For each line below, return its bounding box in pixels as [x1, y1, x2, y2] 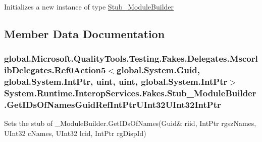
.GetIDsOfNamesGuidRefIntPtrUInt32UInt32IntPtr [4, 98, 221, 110]
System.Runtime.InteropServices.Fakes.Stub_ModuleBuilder [4, 87, 256, 99]
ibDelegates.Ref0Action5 [4, 64, 106, 76]
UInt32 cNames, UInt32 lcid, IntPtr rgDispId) [4, 127, 146, 138]
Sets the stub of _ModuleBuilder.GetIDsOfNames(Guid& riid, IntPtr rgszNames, [4, 118, 256, 128]
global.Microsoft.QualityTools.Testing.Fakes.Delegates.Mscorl [4, 52, 258, 65]
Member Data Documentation [4, 26, 165, 41]
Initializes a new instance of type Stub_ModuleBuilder [4, 2, 174, 12]
